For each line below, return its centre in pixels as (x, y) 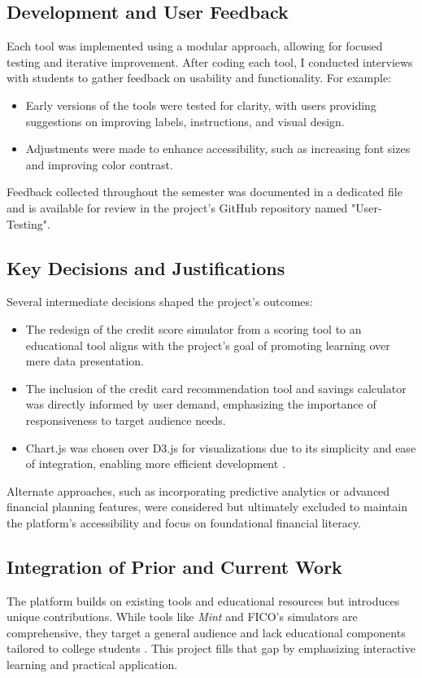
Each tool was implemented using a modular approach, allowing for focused (195, 46)
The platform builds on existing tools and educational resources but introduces (203, 600)
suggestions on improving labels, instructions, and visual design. (185, 121)
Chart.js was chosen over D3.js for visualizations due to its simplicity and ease (221, 447)
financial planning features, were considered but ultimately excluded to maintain (207, 507)
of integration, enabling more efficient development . (155, 464)
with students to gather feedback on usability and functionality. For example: (199, 78)
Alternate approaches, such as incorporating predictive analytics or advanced (198, 490)
